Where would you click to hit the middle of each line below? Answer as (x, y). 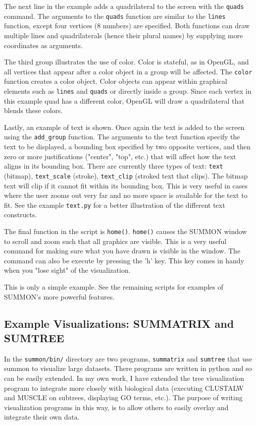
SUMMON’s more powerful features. (59, 296)
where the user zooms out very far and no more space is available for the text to (126, 195)
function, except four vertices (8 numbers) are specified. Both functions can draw (127, 26)
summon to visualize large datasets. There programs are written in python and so (128, 368)
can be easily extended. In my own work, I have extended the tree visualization (124, 378)
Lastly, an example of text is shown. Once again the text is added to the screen (124, 127)
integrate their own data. (42, 417)
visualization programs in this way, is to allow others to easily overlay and (116, 407)
